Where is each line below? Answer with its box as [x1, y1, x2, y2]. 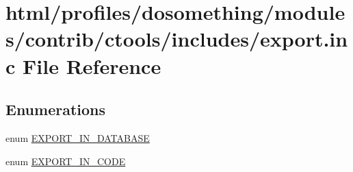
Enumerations [5, 99, 106, 120]
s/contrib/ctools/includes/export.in [5, 25, 348, 53]
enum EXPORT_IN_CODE [5, 153, 126, 168]
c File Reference [5, 51, 161, 79]
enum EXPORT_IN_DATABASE [5, 130, 150, 145]
